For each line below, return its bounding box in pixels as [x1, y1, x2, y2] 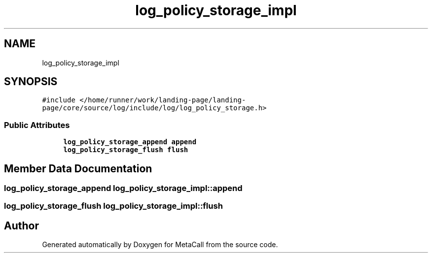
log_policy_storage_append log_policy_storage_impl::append [4, 183, 243, 193]
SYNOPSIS [4, 75, 58, 88]
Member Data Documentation [4, 162, 152, 175]
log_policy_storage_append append [63, 138, 197, 146]
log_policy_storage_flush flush [63, 146, 188, 154]
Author [4, 219, 39, 232]
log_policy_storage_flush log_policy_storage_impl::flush [4, 201, 223, 211]
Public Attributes [4, 120, 70, 130]
